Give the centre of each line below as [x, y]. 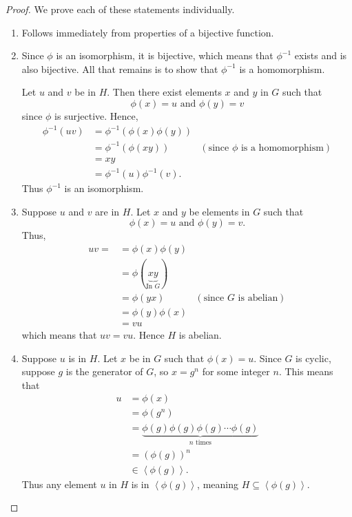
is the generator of [104, 371]
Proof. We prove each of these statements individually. [120, 9]
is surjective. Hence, [96, 115]
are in [107, 211]
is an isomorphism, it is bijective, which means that [165, 55]
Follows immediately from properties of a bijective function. [148, 32]
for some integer [236, 371]
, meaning [218, 484]
